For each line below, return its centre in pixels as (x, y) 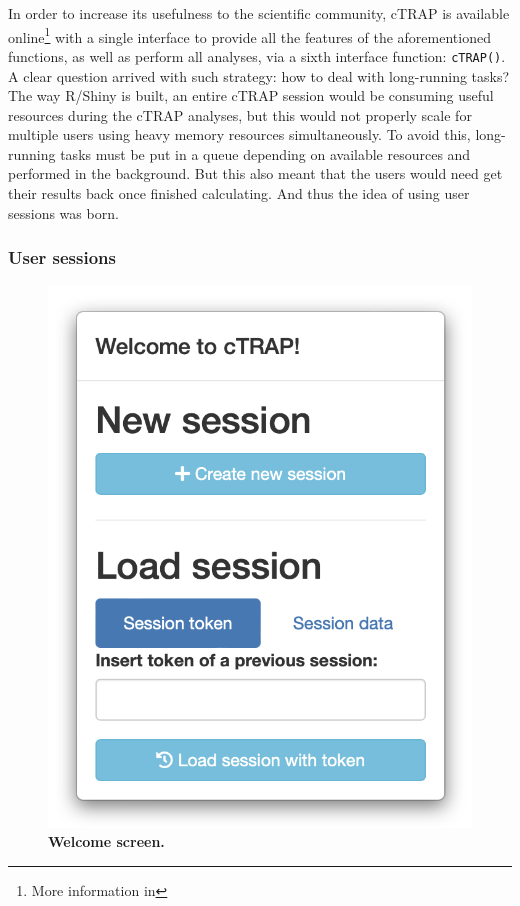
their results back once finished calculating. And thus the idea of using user (239, 193)
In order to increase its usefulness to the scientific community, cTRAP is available (259, 13)
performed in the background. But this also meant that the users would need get (255, 173)
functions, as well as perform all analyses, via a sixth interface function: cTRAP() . (257, 55)
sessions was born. (63, 212)
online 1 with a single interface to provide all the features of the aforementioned (249, 35)
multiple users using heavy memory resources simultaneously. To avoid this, (239, 134)
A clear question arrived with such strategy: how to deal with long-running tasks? (259, 75)
